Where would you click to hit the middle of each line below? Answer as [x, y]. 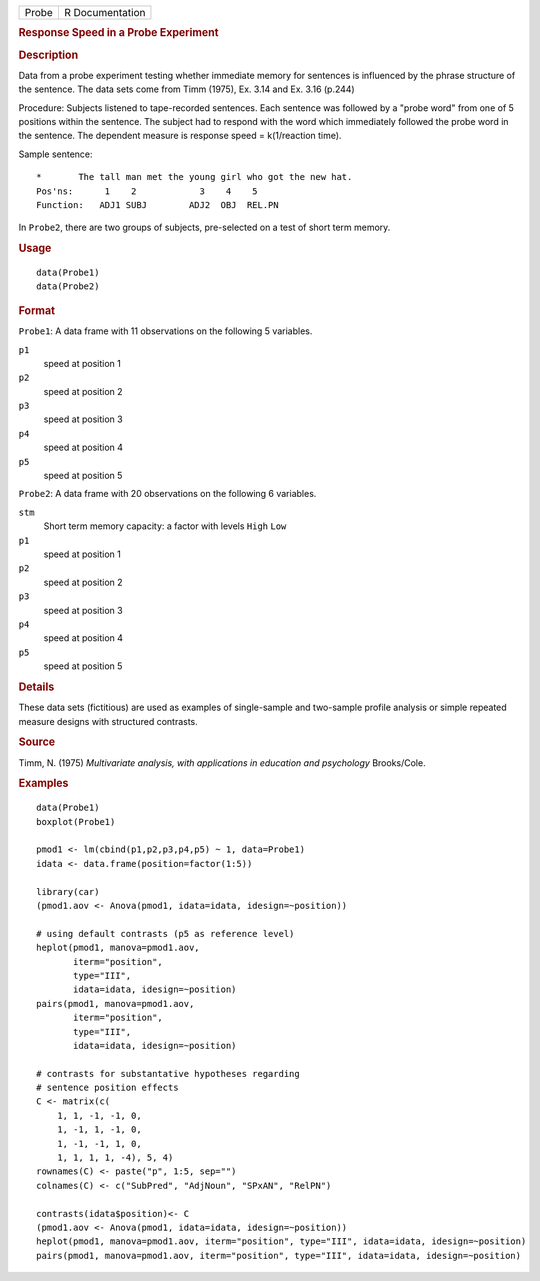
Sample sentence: [56, 154]
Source [37, 742]
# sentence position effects [107, 1088]
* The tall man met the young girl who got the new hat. [194, 177]
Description [48, 55]
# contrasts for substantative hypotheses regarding [168, 1073]
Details [36, 687]
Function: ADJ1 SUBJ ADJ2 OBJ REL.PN [157, 205]
